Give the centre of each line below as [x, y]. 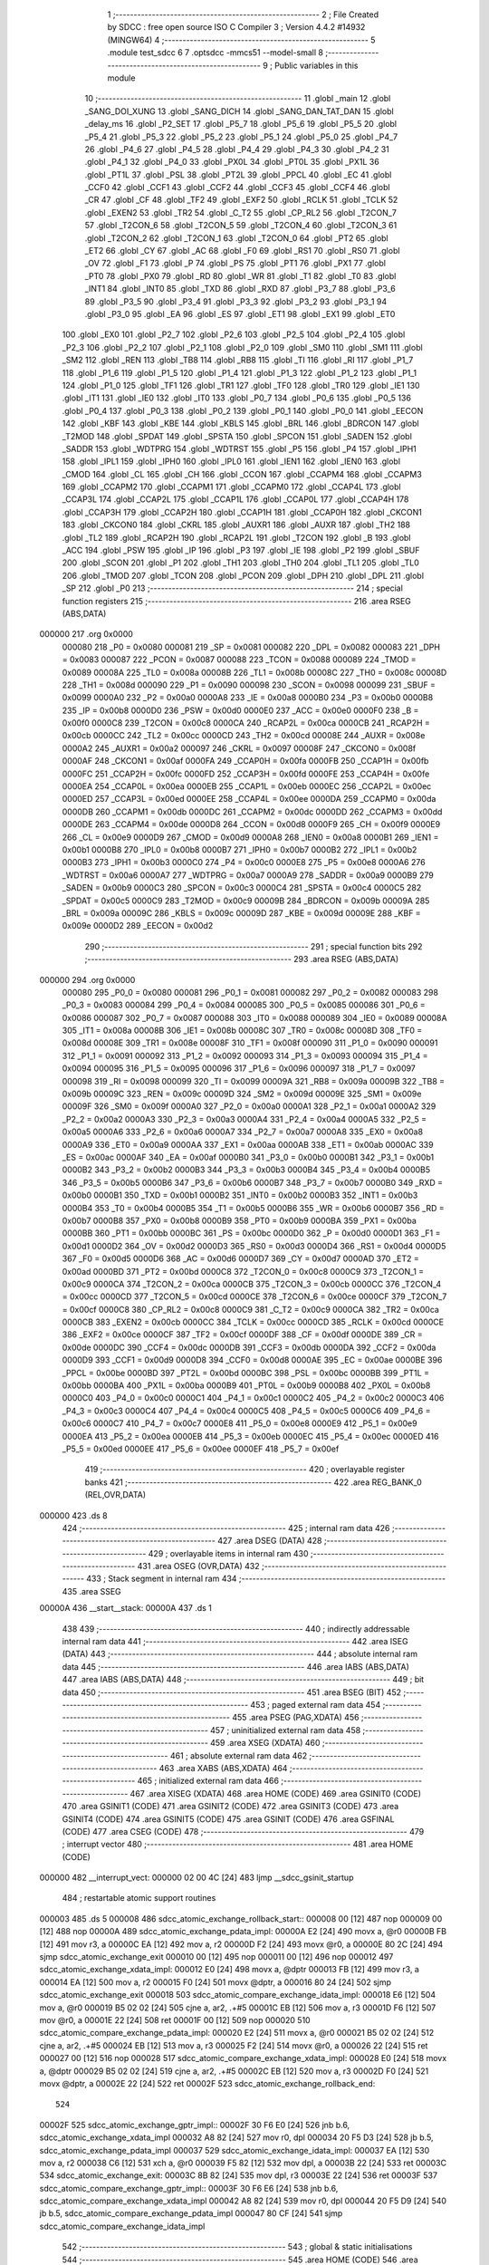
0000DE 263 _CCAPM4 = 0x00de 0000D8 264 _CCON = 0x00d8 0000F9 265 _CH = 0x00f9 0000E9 [251, 824]
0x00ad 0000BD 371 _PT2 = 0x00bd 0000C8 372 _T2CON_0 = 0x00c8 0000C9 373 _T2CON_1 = [243, 1271]
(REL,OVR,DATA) [115, 1495]
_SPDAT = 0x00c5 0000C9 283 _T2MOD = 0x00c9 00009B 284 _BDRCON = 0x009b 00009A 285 [246, 901]
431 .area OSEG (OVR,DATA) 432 [198, 1566]
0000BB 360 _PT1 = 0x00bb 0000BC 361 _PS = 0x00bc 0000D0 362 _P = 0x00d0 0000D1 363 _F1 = [251, 1233]
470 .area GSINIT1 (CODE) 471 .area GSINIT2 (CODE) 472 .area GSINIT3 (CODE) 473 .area [230, 1807]
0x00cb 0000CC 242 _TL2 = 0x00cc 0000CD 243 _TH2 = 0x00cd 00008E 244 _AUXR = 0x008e [244, 736]
